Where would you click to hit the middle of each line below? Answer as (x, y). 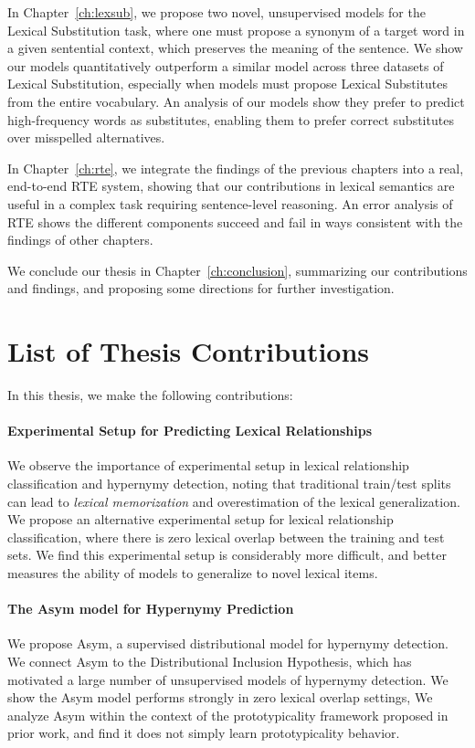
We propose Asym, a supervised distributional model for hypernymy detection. (228, 643)
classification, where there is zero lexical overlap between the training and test (226, 537)
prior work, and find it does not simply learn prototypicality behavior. (204, 733)
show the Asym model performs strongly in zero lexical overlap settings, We (220, 697)
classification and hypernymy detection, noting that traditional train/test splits (229, 484)
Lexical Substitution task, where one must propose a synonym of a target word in (236, 30)
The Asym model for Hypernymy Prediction (151, 609)
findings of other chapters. (80, 240)
